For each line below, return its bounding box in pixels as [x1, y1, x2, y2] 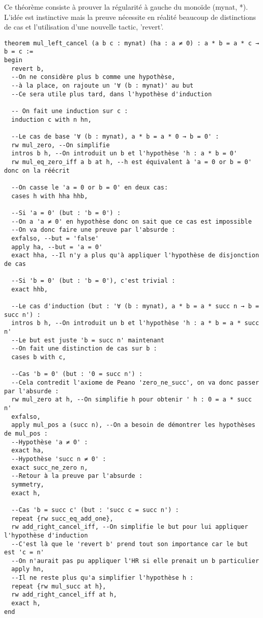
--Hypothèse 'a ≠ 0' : [11, 438, 88, 446]
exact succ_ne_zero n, [11, 464, 88, 471]
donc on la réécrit [4, 167, 70, 174]
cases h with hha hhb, [11, 192, 88, 200]
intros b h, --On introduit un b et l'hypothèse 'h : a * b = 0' [11, 150, 238, 157]
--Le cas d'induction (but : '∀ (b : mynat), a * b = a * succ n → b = [11, 303, 259, 310]
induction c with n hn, [11, 116, 92, 123]
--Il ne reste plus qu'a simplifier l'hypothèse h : [11, 574, 194, 582]
